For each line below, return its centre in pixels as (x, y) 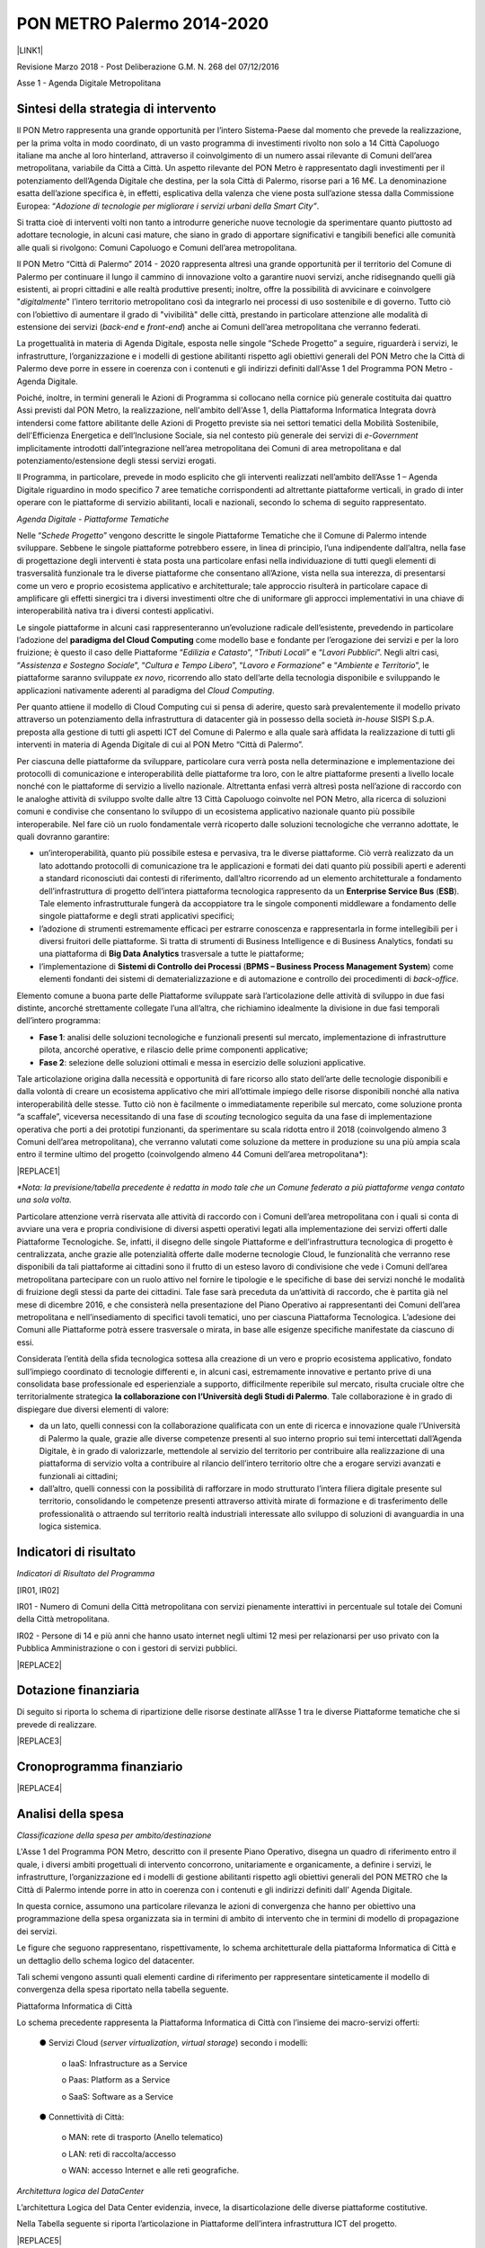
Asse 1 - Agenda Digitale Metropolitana (89, 83)
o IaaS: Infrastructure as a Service (124, 2063)
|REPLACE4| (40, 1789)
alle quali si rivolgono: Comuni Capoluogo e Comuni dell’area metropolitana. (157, 247)
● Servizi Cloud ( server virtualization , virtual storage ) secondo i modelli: (174, 2043)
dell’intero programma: (58, 1021)
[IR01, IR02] (38, 1590)
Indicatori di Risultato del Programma (86, 1574)
